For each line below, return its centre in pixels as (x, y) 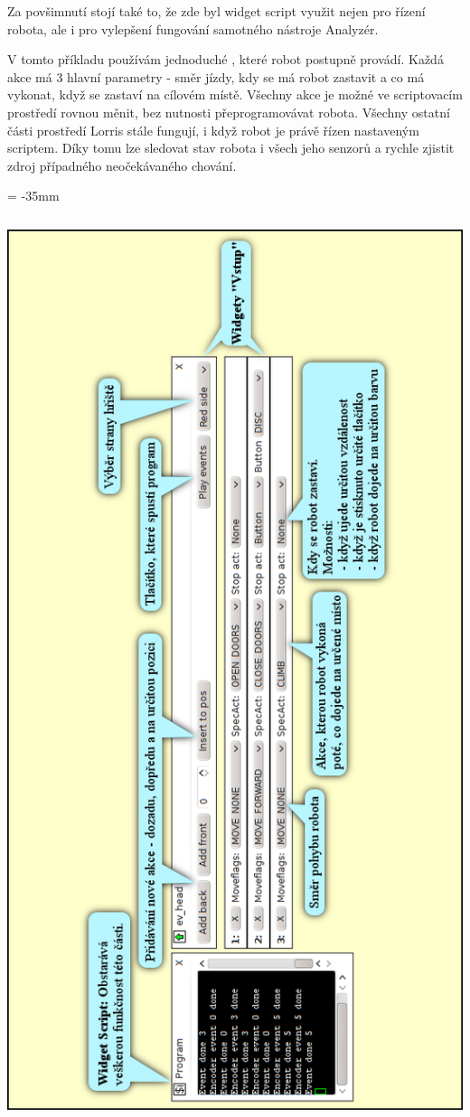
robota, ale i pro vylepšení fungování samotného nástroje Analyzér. (193, 28)
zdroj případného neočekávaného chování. (122, 165)
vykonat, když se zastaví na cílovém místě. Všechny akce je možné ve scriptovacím (235, 94)
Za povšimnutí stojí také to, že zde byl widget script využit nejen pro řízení (216, 11)
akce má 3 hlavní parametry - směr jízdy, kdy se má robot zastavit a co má (216, 76)
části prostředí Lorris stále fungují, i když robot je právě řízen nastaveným (213, 130)
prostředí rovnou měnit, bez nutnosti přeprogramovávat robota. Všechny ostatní (229, 112)
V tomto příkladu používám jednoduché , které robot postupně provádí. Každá (226, 59)
